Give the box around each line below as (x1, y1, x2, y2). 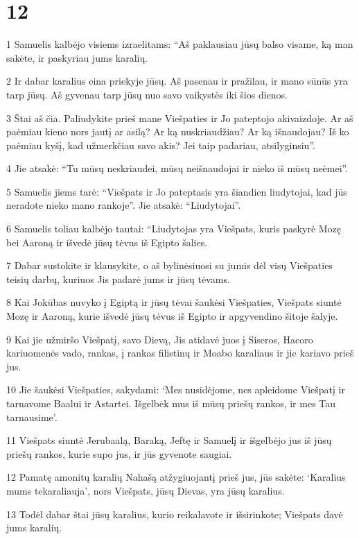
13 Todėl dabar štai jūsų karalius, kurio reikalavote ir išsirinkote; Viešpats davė (6, 506, 343, 521)
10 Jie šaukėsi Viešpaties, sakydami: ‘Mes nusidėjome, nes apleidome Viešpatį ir (6, 382, 345, 397)
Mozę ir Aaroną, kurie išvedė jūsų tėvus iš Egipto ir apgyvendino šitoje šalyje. (6, 309, 338, 323)
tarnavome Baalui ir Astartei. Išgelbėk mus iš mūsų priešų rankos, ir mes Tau (6, 396, 336, 410)
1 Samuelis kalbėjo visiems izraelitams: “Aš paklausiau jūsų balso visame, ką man (6, 37, 353, 51)
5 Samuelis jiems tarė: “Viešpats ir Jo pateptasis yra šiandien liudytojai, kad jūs (6, 184, 347, 198)
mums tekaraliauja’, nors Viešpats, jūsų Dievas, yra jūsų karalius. (6, 483, 285, 497)
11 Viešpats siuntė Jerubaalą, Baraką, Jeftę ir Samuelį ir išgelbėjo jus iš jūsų (6, 433, 332, 447)
